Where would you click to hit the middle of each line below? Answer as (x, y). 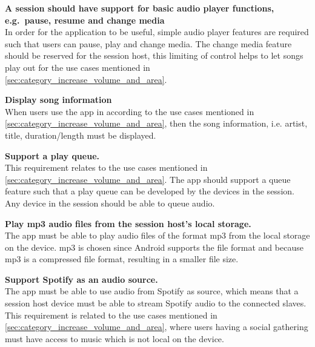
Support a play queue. (52, 155)
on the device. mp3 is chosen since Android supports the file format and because (154, 247)
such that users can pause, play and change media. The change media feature (148, 43)
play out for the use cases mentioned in (78, 67)
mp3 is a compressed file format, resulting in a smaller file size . (122, 259)
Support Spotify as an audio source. (81, 279)
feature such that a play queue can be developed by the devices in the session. (150, 191)
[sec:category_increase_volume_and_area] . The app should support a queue (148, 179)
